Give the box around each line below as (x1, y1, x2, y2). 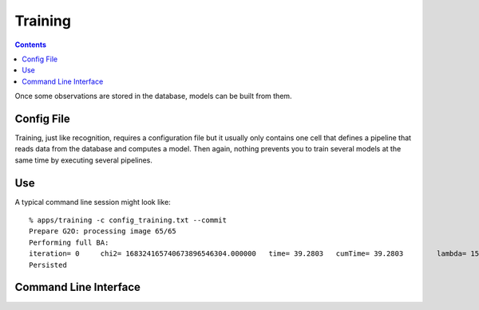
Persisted (29, 260, 67, 269)
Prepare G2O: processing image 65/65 (29, 227, 177, 236)
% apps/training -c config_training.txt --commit (29, 216, 228, 225)
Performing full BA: (29, 237, 109, 247)
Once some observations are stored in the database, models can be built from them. (14, 92, 292, 101)
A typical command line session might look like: (14, 197, 171, 206)
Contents (14, 40, 47, 49)
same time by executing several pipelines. (14, 155, 153, 165)
